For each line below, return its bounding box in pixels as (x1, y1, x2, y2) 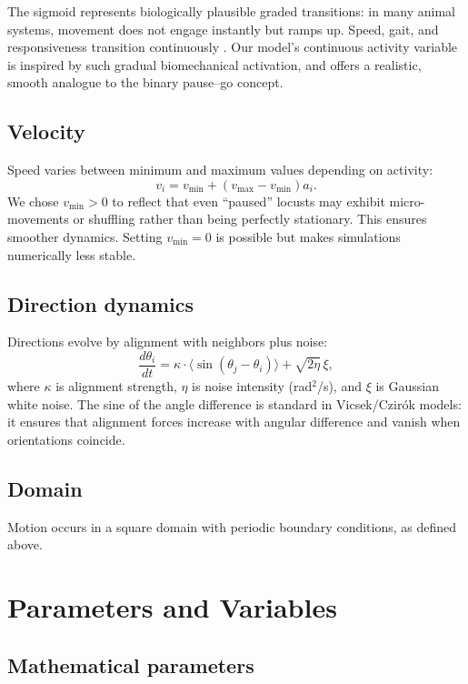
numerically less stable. (7, 245, 136, 264)
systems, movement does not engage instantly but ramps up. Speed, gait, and (7, 19, 439, 38)
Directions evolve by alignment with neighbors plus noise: (7, 332, 328, 351)
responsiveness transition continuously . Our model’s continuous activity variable (7, 37, 458, 56)
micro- (389, 191, 425, 210)
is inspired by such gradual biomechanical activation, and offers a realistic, (7, 55, 422, 74)
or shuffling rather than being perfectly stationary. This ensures (73, 209, 427, 228)
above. (7, 535, 43, 554)
